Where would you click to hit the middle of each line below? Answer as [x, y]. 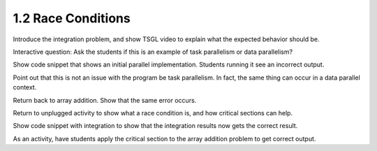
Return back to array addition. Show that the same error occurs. [105, 100]
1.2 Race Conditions [72, 18]
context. [25, 87]
